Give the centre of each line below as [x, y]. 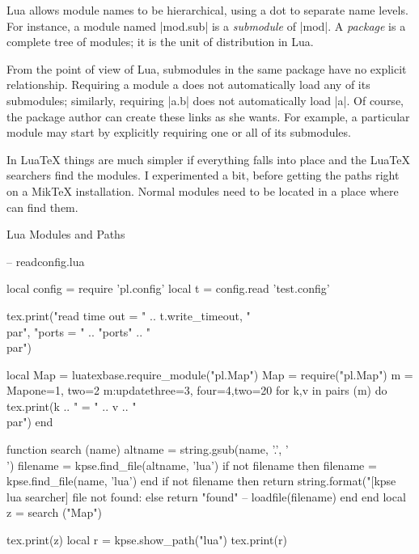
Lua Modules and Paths [66, 234]
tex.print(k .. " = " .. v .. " [72, 406]
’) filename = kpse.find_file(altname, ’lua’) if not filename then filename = [192, 465]
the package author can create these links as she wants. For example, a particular [208, 116]
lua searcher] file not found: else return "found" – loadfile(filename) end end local [206, 496]
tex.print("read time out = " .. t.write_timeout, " [129, 315]
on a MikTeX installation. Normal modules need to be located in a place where [203, 190]
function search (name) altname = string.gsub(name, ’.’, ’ [148, 449]
